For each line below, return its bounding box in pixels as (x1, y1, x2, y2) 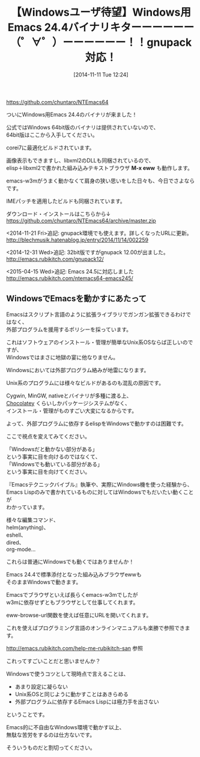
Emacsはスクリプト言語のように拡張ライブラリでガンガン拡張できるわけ (6, 311, 186, 318)
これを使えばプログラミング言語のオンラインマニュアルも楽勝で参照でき (6, 624, 185, 631)
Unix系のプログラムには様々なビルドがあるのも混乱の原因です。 (6, 379, 164, 386)
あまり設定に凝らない (14, 683, 68, 690)
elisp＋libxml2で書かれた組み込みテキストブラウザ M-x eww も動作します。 (6, 164, 193, 172)
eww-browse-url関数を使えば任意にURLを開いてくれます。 (6, 611, 152, 618)
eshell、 (6, 531, 26, 538)
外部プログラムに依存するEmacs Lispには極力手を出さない (14, 698, 159, 705)
